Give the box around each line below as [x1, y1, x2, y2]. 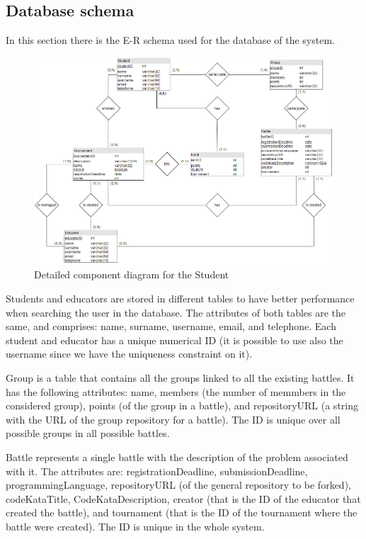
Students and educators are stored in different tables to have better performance [6, 291, 355, 305]
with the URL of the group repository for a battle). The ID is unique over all [6, 412, 341, 426]
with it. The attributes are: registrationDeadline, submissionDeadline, [6, 463, 308, 478]
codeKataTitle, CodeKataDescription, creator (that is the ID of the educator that [6, 491, 361, 506]
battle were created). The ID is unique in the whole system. [6, 518, 265, 533]
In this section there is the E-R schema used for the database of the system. [6, 33, 335, 47]
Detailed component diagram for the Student [34, 267, 229, 282]
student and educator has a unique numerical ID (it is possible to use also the [6, 332, 343, 347]
